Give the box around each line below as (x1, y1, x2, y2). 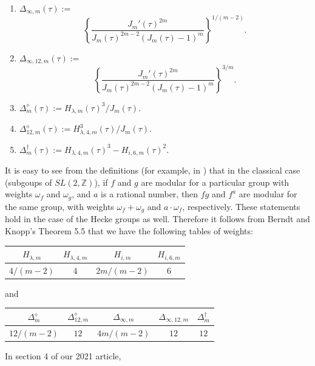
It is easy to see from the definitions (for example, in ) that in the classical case (5, 164, 300, 177)
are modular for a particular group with (141, 175, 290, 188)
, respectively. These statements (182, 200, 300, 212)
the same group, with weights (5, 200, 114, 212)
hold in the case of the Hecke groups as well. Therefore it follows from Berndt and (5, 212, 310, 225)
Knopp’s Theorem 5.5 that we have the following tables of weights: (5, 224, 253, 237)
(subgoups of (5, 175, 52, 188)
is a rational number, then (101, 188, 198, 200)
